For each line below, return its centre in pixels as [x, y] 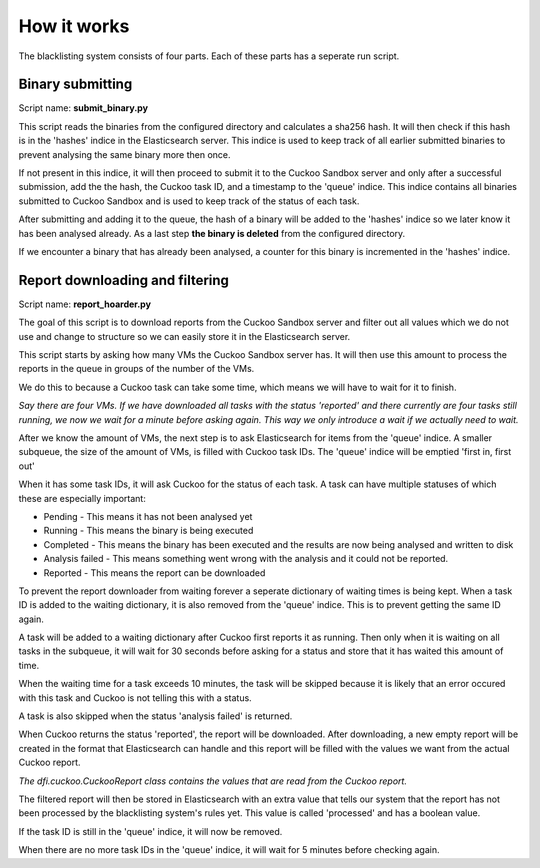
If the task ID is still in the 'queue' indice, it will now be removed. [150, 831]
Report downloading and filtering [124, 280]
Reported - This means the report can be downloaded [154, 572]
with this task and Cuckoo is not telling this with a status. [135, 697]
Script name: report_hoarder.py [85, 304]
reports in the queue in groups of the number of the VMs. [136, 369]
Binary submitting [75, 84]
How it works [74, 26]
